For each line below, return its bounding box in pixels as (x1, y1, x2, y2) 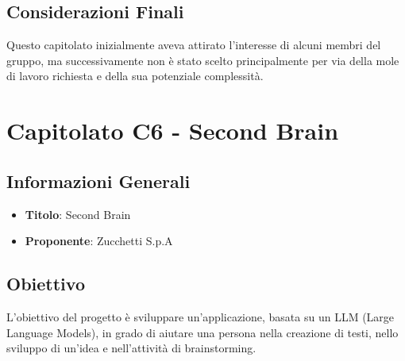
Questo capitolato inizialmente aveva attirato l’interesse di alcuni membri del (6, 36, 381, 53)
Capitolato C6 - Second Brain (6, 114, 339, 147)
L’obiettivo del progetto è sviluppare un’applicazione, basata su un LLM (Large (6, 308, 395, 325)
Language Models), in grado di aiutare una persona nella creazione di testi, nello (6, 324, 399, 340)
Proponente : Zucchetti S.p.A (25, 232, 173, 249)
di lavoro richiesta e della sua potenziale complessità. (6, 67, 264, 84)
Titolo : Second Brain (25, 205, 131, 222)
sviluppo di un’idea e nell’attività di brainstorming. (6, 340, 256, 356)
